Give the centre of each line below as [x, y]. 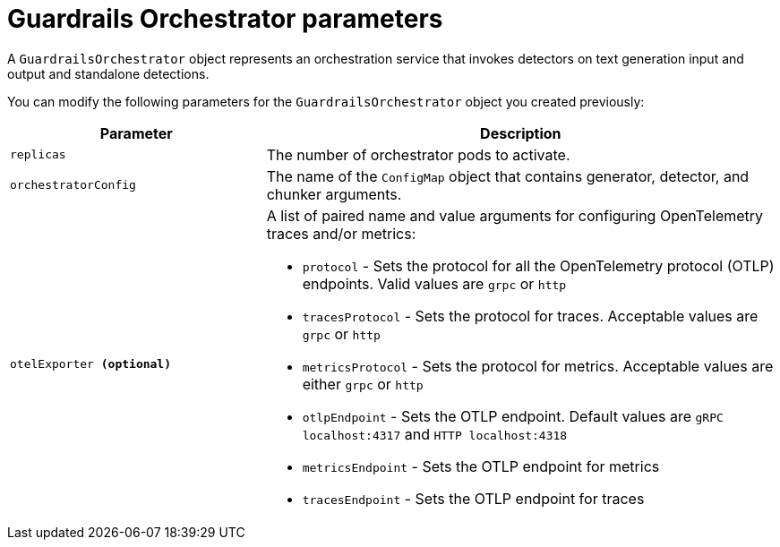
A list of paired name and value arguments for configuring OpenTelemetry [515, 215]
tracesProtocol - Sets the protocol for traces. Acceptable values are [530, 316]
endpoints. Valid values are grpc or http [434, 283]
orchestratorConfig [73, 185]
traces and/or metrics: [341, 233]
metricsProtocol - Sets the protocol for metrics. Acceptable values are [538, 366]
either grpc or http [363, 384]
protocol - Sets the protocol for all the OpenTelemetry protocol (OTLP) [538, 265]
